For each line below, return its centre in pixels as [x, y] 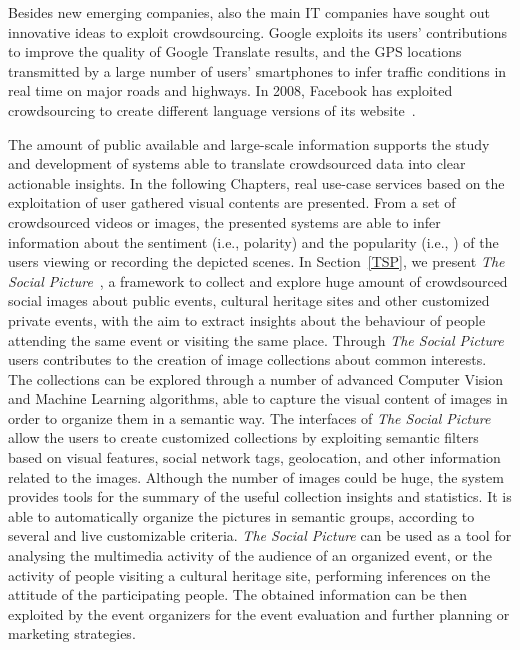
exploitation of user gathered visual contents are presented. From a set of [232, 202]
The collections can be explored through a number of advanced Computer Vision [255, 378]
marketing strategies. [72, 633]
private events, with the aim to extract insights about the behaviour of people [247, 319]
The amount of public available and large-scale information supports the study [249, 143]
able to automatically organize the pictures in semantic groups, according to [241, 515]
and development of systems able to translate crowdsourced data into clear [237, 163]
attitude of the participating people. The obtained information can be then [238, 594]
